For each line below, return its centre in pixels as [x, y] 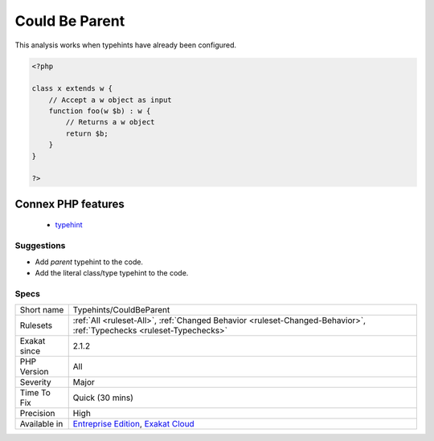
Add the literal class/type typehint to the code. [112, 272]
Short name [42, 310]
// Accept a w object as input [110, 100]
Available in [41, 424]
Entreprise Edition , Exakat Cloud [133, 424]
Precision [37, 414]
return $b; [87, 133]
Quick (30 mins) [103, 398]
